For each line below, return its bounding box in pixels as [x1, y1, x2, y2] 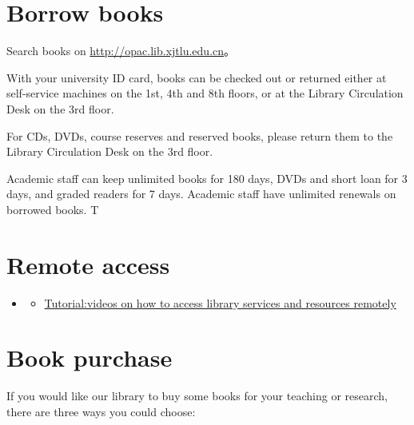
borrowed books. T [6, 201, 99, 217]
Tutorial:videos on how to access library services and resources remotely [44, 294, 396, 311]
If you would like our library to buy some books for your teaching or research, [6, 387, 388, 404]
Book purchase [6, 341, 173, 374]
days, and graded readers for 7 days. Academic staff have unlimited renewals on [6, 185, 396, 202]
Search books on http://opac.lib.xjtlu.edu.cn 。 [6, 42, 236, 59]
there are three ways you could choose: [6, 403, 196, 419]
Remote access [6, 248, 170, 280]
